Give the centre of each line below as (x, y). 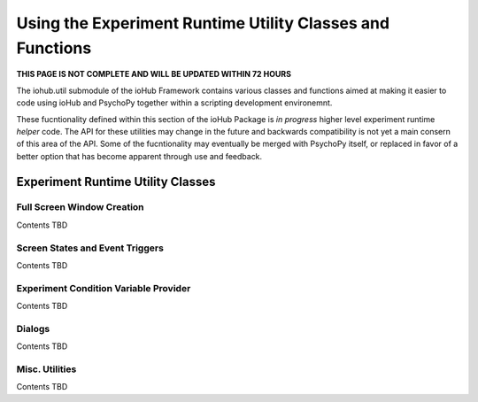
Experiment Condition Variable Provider (104, 288)
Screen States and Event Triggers (90, 248)
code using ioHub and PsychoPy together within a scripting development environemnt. (174, 103)
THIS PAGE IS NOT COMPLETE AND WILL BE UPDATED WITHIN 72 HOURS (154, 74)
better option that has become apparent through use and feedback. (139, 156)
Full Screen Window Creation (81, 207)
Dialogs (33, 329)
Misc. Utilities (46, 369)
